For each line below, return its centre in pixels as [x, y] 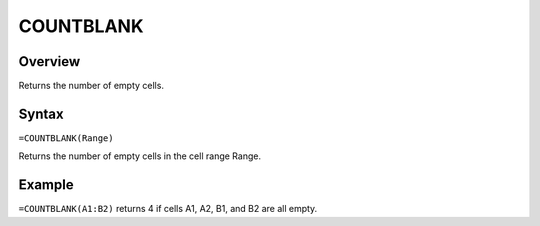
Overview [49, 61]
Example [46, 185]
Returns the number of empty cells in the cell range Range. [140, 156]
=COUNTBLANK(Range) [66, 138]
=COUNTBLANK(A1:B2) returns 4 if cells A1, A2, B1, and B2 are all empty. [168, 209]
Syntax [41, 113]
